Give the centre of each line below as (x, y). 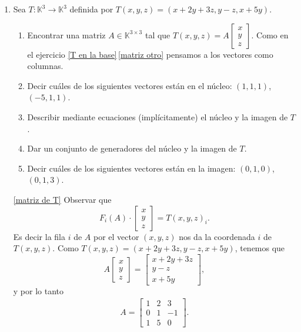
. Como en (270, 34)
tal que (158, 34)
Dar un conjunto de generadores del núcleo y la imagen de (132, 148)
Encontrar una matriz (66, 34)
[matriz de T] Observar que (62, 199)
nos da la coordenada (217, 236)
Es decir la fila (39, 236)
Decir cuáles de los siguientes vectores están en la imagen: (131, 168)
